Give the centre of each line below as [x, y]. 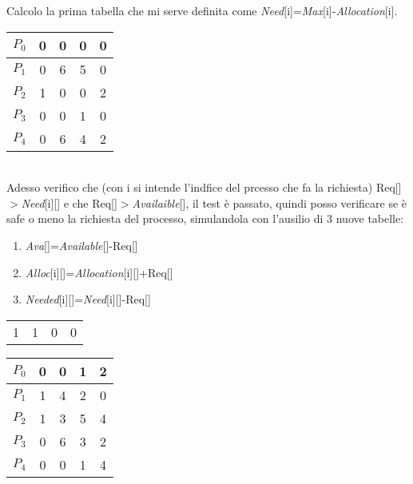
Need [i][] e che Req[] [69, 202]
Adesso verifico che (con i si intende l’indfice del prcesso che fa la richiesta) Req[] [204, 187]
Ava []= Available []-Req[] [81, 245]
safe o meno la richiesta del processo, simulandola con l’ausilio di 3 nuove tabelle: [205, 218]
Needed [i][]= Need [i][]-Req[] [88, 299]
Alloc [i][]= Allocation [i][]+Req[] [99, 272]
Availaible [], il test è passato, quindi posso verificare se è [270, 202]
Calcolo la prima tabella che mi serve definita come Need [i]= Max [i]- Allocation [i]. [202, 10]
